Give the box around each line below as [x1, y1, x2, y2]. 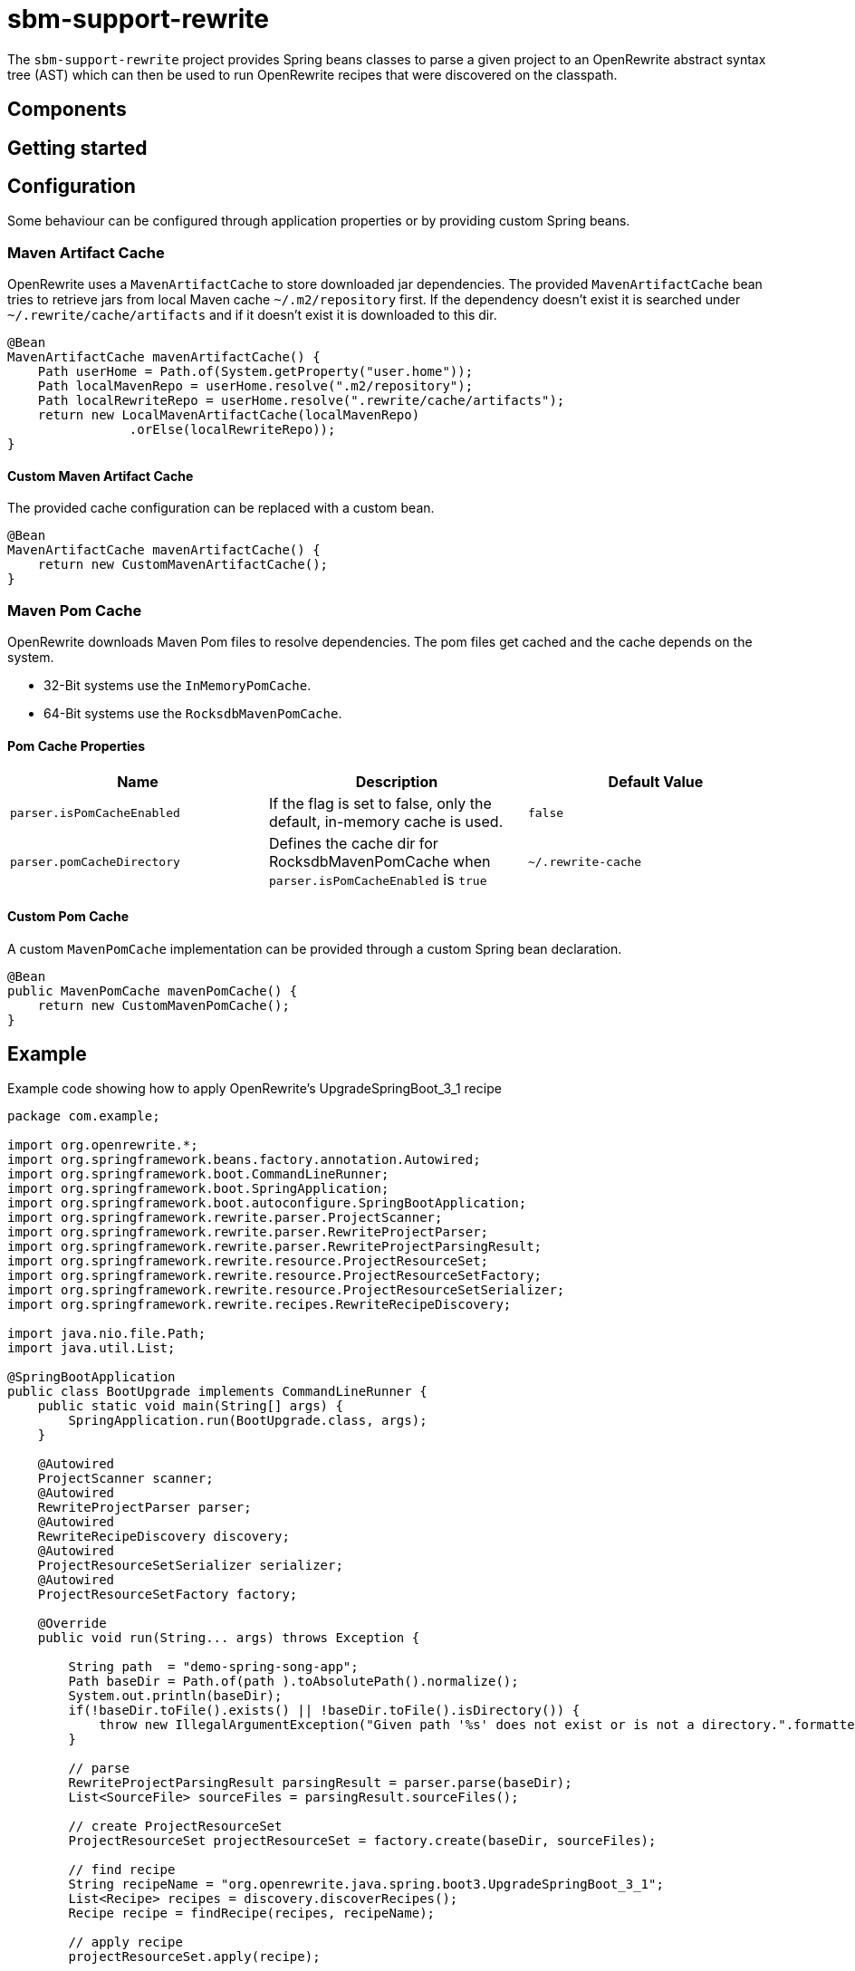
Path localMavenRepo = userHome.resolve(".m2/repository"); [37, 379, 474, 394]
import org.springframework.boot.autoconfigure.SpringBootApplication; [7, 1196, 527, 1211]
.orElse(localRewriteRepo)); [129, 422, 336, 437]
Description [355, 773, 438, 792]
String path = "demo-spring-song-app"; [68, 1659, 359, 1675]
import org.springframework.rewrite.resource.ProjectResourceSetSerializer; [7, 1283, 565, 1298]
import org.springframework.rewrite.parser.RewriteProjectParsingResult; [7, 1239, 543, 1255]
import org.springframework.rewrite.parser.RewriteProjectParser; [7, 1225, 489, 1240]
